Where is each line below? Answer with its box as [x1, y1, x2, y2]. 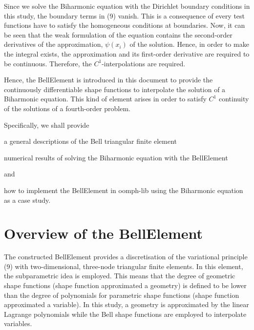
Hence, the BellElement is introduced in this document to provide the [4, 75, 213, 85]
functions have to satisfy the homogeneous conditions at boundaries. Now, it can [4, 20, 245, 30]
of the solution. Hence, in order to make [129, 39, 249, 49]
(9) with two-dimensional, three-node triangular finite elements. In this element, [4, 261, 243, 271]
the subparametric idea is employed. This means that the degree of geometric [4, 271, 235, 281]
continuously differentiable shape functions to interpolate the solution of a [4, 84, 226, 94]
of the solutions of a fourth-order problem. [4, 103, 130, 113]
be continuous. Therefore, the [4, 58, 92, 68]
